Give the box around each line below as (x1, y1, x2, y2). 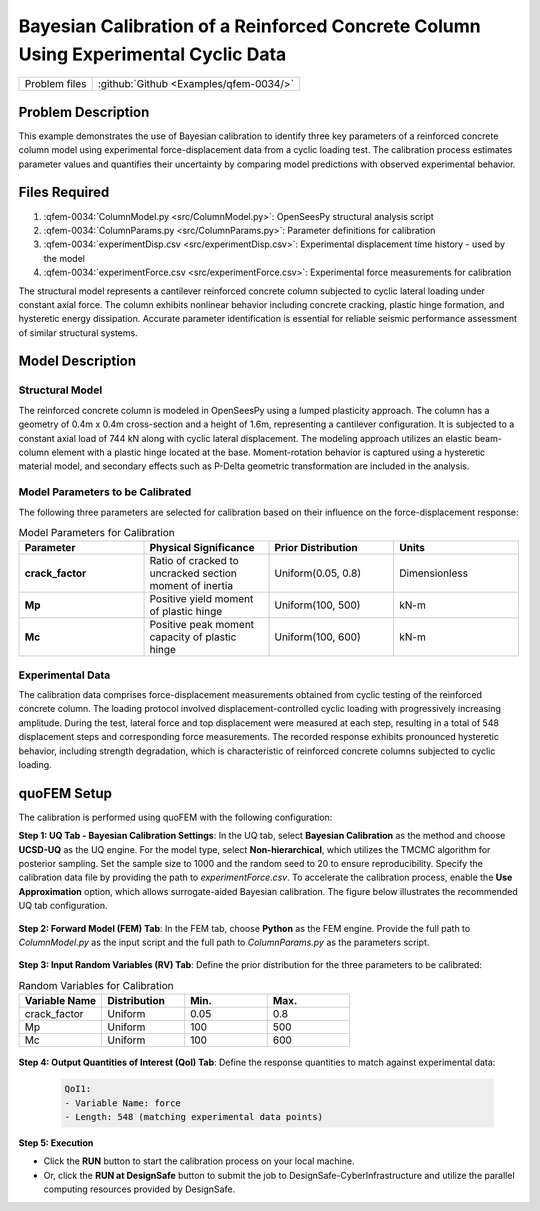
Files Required (18, 184, 110, 201)
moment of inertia (149, 579, 234, 593)
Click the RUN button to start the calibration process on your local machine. (43, 1155, 355, 1167)
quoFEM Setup (18, 785, 113, 802)
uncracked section (149, 566, 237, 580)
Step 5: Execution (18, 1136, 94, 1149)
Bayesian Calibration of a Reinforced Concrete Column (18, 15, 481, 37)
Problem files (24, 77, 87, 91)
